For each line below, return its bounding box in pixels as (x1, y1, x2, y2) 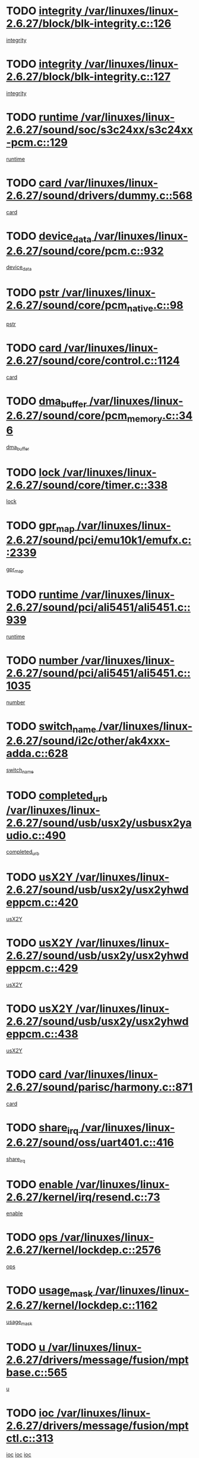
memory (127, 413, 163, 425)
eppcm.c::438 (6, 1027, 78, 1041)
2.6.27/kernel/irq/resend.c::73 (6, 1190, 160, 1204)
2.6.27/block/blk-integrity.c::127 (6, 70, 171, 84)
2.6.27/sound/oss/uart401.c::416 (6, 1136, 174, 1149)
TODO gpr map (6, 519, 75, 535)
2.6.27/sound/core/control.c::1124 (6, 354, 180, 367)
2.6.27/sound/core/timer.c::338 (6, 478, 168, 492)
